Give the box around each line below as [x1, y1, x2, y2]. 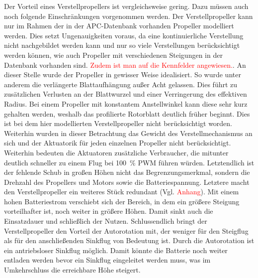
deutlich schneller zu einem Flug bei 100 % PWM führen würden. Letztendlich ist [4, 157, 255, 167]
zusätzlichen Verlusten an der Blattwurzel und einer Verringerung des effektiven [4, 89, 247, 99]
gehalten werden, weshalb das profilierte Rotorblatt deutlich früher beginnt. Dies [4, 108, 250, 119]
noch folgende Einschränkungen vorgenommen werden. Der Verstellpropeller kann [4, 10, 253, 21]
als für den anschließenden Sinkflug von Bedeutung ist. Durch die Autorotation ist [4, 235, 255, 246]
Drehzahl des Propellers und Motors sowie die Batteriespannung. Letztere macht [4, 176, 250, 187]
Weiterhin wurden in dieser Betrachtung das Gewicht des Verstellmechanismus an [4, 128, 253, 138]
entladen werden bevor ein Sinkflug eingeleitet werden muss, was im [4, 255, 211, 265]
